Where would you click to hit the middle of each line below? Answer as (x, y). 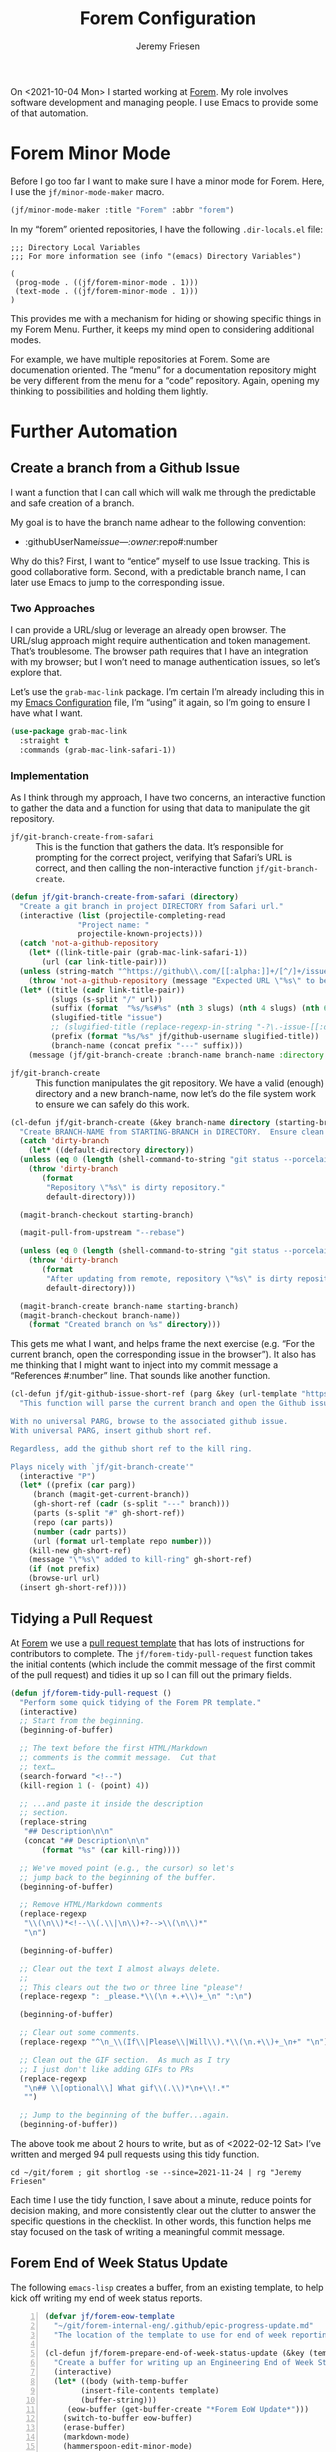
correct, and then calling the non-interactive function (144, 868)
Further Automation (94, 431)
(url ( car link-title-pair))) (104, 962)
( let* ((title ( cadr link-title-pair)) (102, 990)
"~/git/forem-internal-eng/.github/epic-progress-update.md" (183, 2325)
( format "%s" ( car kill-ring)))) (111, 1850)
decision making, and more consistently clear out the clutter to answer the (163, 2211)
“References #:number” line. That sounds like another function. (140, 1376)
